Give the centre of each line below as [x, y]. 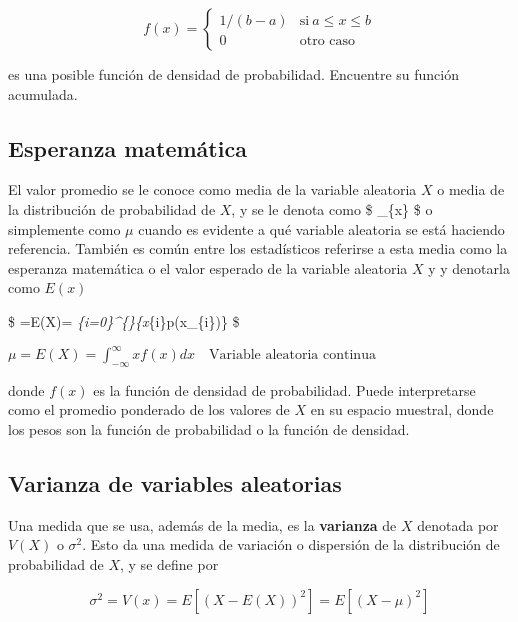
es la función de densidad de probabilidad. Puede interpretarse [284, 389]
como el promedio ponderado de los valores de [149, 409]
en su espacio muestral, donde [402, 409]
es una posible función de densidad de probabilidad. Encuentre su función [233, 74]
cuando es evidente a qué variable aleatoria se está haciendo [321, 228]
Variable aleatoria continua [292, 355]
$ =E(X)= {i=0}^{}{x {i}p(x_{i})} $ [124, 320]
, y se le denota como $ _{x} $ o [332, 208]
